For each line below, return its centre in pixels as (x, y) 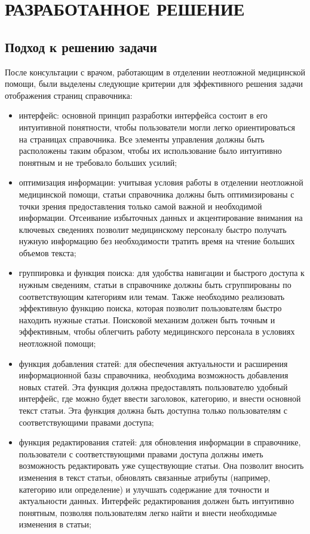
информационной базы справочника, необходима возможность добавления (154, 375)
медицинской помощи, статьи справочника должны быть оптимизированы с (156, 194)
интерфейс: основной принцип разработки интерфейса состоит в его (143, 115)
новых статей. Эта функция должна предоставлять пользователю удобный (153, 386)
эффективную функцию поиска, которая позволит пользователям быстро (150, 308)
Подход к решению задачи (81, 46)
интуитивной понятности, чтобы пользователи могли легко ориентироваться (157, 127)
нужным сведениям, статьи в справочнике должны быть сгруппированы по (155, 285)
